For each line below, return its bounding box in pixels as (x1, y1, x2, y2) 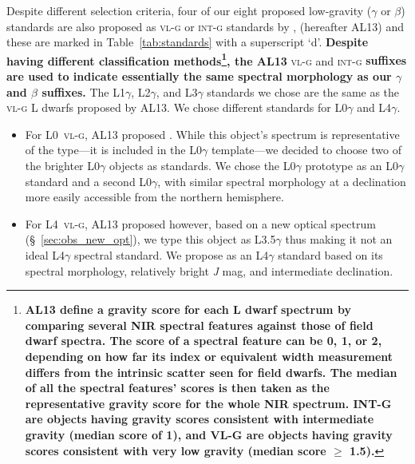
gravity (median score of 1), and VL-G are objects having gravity (25, 426, 393, 442)
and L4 (357, 99, 392, 116)
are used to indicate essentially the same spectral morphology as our (6, 68, 392, 85)
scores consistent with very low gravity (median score (25, 442, 326, 458)
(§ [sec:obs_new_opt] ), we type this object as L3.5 (25, 231, 276, 248)
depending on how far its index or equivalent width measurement (25, 347, 393, 364)
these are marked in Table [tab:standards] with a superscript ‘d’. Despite (6, 34, 369, 50)
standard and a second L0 (25, 173, 152, 189)
